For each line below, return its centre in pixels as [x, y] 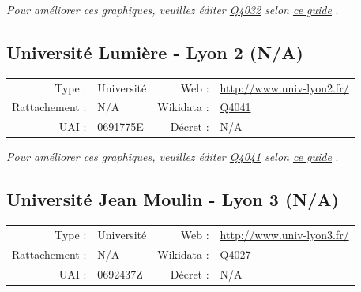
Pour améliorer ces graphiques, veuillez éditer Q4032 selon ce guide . [173, 9]
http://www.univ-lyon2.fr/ [284, 87]
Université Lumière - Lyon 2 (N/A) [155, 52]
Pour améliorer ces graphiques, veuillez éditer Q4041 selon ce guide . [173, 157]
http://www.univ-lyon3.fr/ [284, 234]
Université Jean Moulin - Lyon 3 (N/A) [173, 199]
